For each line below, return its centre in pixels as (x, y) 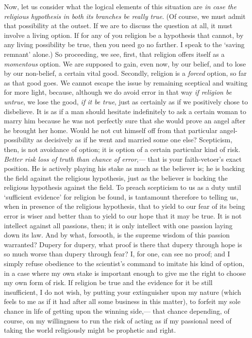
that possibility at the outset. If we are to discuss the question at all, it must (118, 25)
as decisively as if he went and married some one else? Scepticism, (134, 140)
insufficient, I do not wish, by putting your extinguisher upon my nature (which (123, 292)
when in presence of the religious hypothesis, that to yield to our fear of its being (125, 206)
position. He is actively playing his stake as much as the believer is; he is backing (125, 168)
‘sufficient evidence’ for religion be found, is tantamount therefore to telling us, (121, 196)
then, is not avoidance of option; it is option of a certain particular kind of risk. (122, 149)
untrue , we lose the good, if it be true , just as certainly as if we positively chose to (126, 101)
